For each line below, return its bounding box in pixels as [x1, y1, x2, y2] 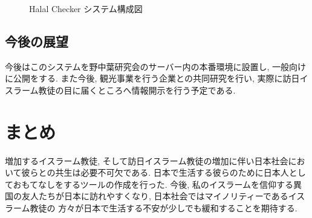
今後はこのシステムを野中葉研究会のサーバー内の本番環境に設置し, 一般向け [5, 60, 306, 72]
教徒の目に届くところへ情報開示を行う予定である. [38, 83, 236, 96]
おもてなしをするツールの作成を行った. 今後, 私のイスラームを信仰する [13, 178, 294, 190]
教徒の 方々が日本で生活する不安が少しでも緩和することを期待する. [30, 202, 297, 214]
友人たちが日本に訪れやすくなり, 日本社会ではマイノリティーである [21, 190, 288, 202]
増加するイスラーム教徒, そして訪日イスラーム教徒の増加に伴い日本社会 [5, 154, 288, 167]
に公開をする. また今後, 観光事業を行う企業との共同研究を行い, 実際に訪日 [5, 72, 300, 85]
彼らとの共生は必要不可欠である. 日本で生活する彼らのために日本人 [21, 166, 289, 179]
